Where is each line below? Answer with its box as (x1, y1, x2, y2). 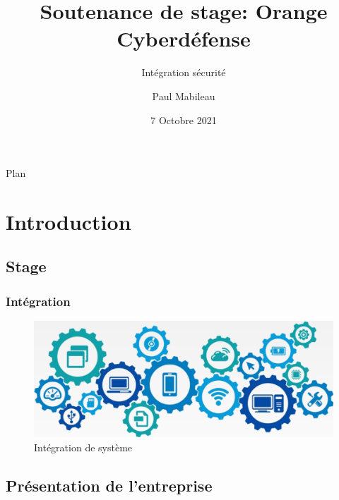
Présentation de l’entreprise (6, 474, 213, 496)
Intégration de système (34, 439, 133, 454)
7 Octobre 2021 (150, 112, 217, 127)
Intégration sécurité (141, 65, 226, 80)
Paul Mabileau (152, 88, 215, 103)
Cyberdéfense (117, 24, 251, 53)
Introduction (6, 207, 131, 236)
